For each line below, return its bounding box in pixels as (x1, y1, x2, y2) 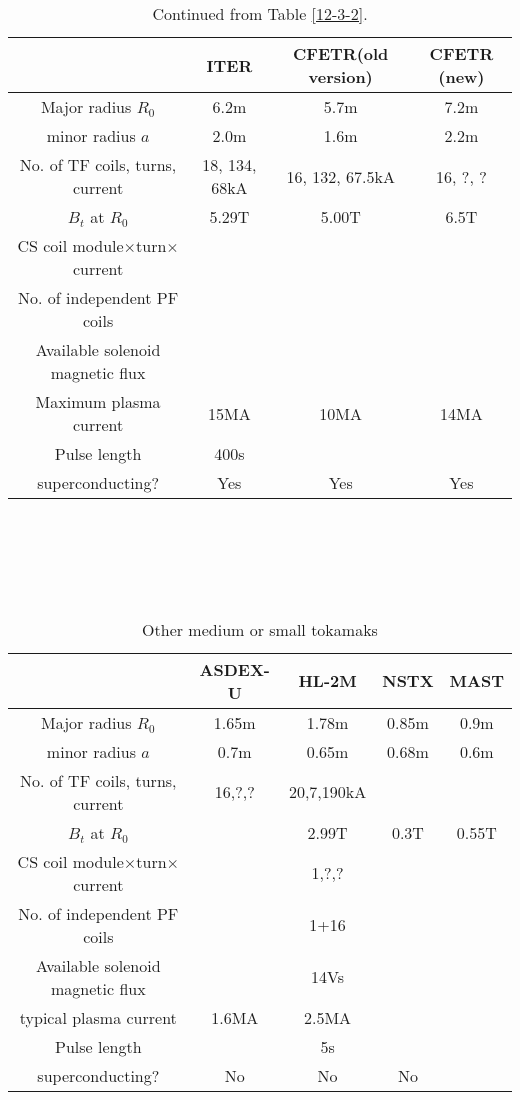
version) (308, 65, 373, 88)
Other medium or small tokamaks (142, 617, 378, 641)
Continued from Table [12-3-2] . (152, 2, 368, 25)
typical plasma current (19, 1005, 177, 1029)
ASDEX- (199, 657, 270, 681)
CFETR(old (293, 42, 389, 65)
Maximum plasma (35, 390, 161, 413)
